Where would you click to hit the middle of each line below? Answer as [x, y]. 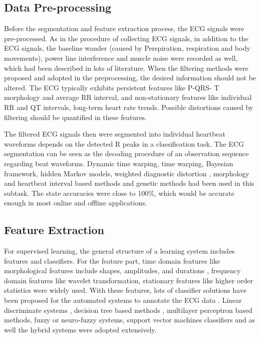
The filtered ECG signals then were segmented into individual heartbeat [115, 134]
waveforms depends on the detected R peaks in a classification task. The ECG [124, 143]
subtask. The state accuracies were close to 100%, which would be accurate [119, 193]
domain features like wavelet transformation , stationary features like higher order [128, 280]
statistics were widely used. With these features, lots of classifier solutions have [125, 290]
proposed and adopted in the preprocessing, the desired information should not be [130, 78]
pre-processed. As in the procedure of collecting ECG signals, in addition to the [126, 38]
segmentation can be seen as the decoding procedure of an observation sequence [126, 153]
